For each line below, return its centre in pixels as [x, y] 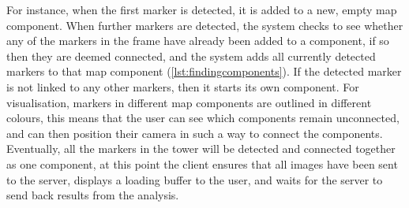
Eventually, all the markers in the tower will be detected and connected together [201, 149]
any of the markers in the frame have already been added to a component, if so [198, 41]
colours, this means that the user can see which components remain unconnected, [203, 118]
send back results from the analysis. [93, 195]
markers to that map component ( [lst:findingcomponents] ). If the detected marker [204, 71]
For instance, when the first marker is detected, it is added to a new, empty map [202, 9]
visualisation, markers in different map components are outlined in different [189, 102]
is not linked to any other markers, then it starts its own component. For [183, 86]
